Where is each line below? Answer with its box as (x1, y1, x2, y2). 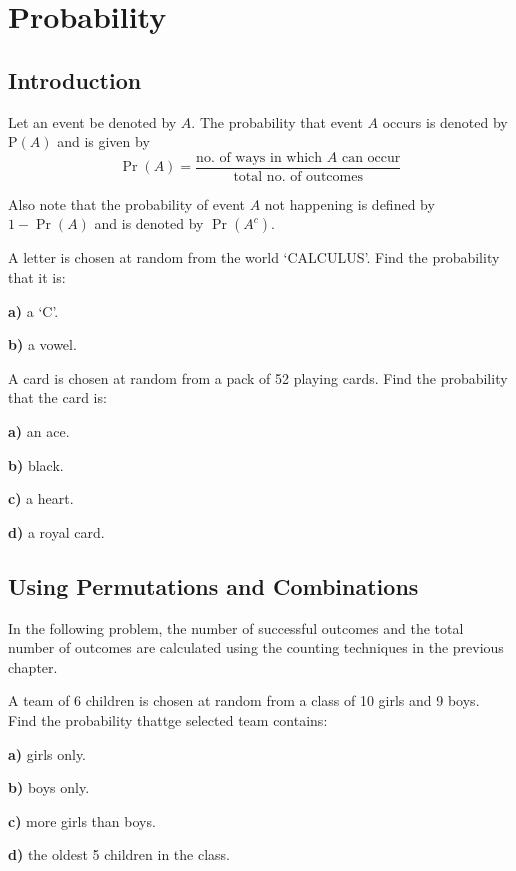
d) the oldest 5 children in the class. (8, 844, 230, 865)
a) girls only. (8, 743, 87, 764)
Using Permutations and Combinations (8, 570, 419, 601)
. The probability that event (191, 111, 363, 132)
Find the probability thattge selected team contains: (8, 709, 328, 730)
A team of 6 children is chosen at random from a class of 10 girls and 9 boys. (8, 690, 480, 711)
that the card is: (8, 387, 107, 408)
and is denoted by (94, 213, 204, 234)
